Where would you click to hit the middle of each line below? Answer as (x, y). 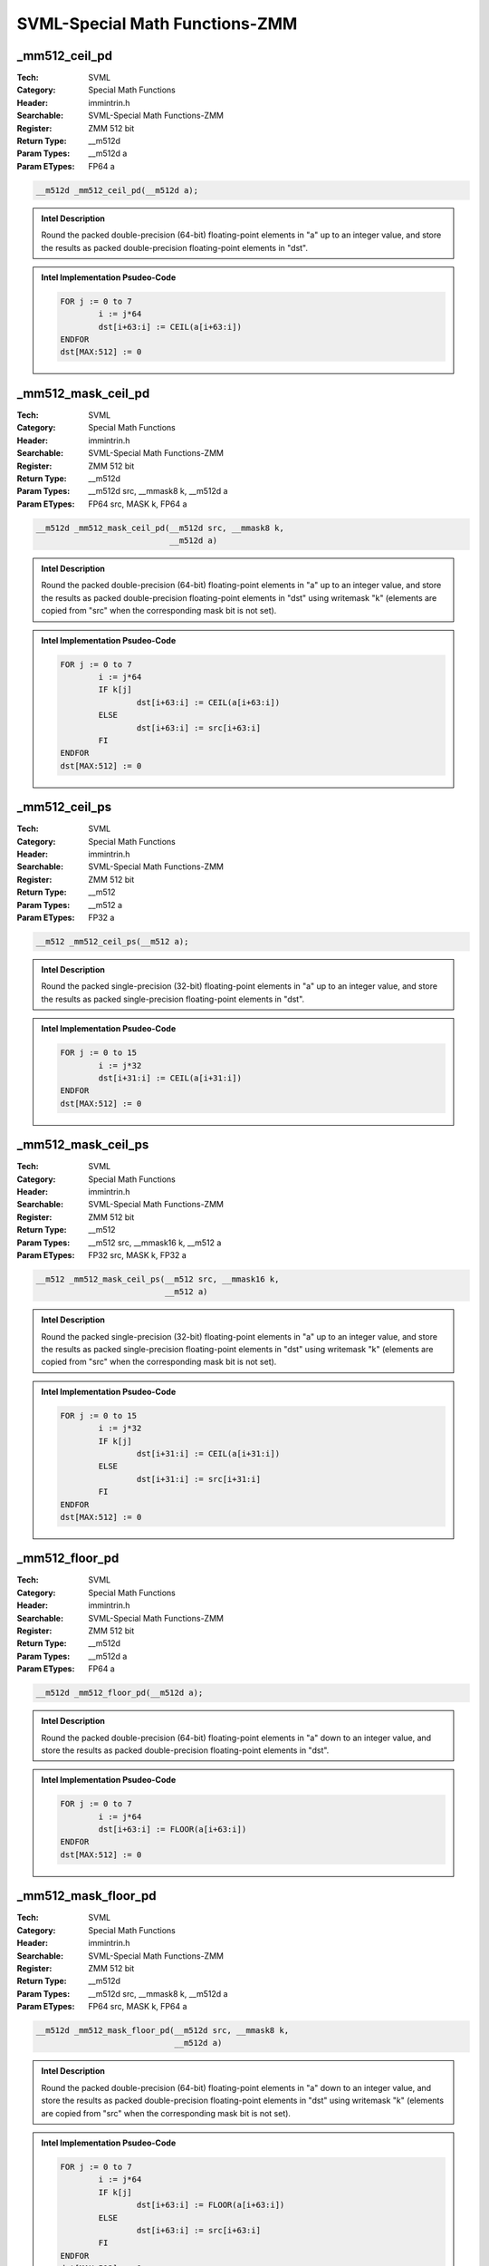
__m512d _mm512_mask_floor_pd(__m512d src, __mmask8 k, (163, 2031)
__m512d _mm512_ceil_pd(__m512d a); (117, 190)
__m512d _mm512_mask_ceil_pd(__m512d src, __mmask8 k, (160, 528)
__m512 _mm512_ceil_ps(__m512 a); (112, 941)
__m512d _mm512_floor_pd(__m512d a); (120, 1693)
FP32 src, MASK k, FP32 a (138, 1254)
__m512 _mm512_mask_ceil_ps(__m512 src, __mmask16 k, (158, 1279)
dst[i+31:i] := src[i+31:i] (199, 1479)
